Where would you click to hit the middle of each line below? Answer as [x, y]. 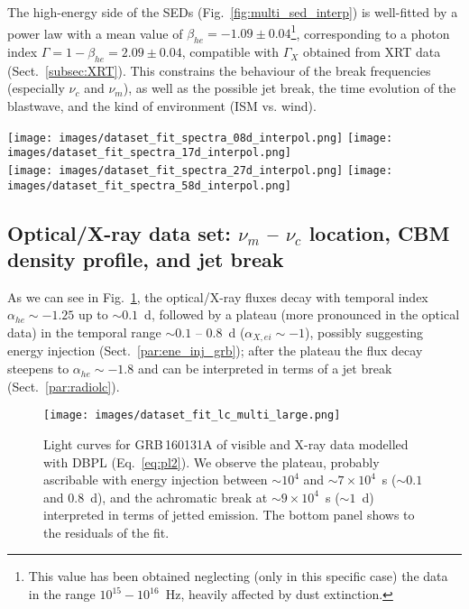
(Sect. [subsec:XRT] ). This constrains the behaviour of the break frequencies [219, 70]
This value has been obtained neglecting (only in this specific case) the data [238, 576]
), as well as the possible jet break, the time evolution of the [290, 88]
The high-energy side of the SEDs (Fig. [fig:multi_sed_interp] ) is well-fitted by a [233, 12]
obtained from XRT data [372, 52]
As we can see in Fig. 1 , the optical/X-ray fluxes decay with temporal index [218, 296]
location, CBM [379, 232]
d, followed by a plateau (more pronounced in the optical [302, 314]
